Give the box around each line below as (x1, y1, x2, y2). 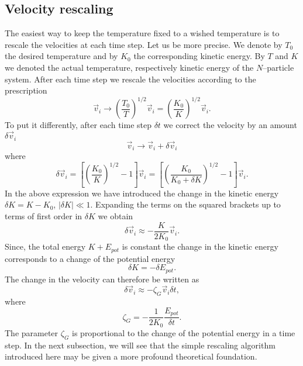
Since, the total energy (5, 240, 86, 253)
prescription (5, 84, 47, 96)
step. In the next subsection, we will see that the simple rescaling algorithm (5, 339, 276, 351)
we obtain (98, 209, 133, 222)
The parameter (5, 326, 58, 339)
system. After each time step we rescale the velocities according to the (5, 72, 256, 85)
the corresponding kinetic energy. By (133, 50, 265, 62)
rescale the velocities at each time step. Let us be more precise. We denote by (5, 38, 283, 50)
